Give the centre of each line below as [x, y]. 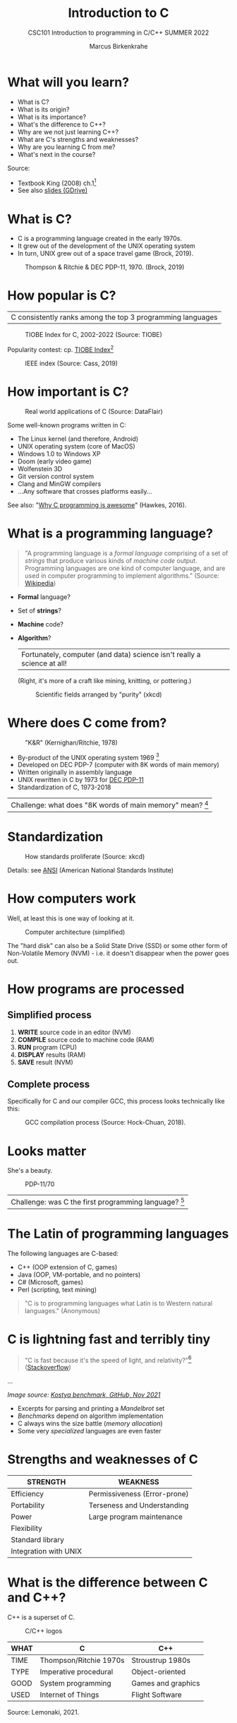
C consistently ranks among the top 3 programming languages [114, 317]
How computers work [72, 898]
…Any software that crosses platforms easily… [85, 491]
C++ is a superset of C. [41, 1617]
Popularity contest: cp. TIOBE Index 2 [61, 349]
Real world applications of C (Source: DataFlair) [94, 411]
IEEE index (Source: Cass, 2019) [72, 363]
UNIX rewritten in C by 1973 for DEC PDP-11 [81, 780]
